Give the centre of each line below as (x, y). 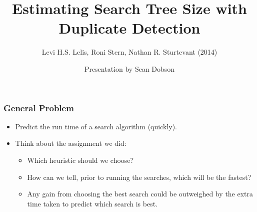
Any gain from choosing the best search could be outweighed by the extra (140, 194)
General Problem (39, 108)
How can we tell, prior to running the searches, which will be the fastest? (139, 177)
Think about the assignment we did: (71, 143)
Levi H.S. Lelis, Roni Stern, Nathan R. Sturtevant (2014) (129, 52)
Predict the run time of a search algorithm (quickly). (96, 126)
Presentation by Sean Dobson (129, 68)
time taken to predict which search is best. (92, 203)
